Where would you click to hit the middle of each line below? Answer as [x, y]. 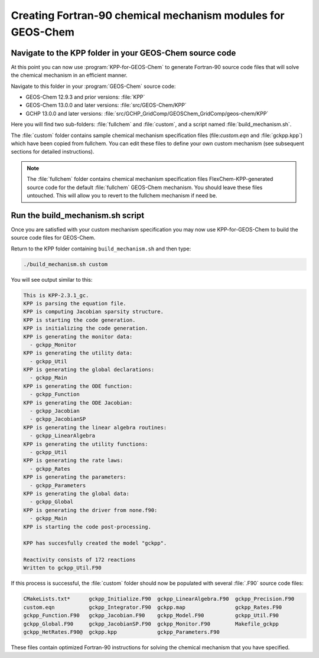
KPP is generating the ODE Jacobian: [78, 403]
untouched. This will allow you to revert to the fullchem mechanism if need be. [122, 196]
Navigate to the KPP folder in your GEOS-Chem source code [123, 53]
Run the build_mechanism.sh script [78, 215]
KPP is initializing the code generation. [86, 328]
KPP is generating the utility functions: [86, 444]
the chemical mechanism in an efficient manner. [69, 75]
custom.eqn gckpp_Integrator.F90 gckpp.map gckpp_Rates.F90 [153, 607]
